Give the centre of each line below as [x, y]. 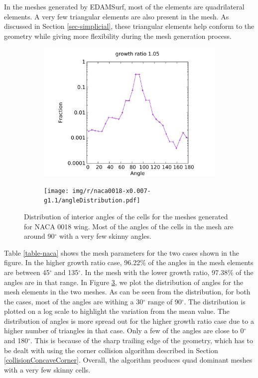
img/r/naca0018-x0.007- [112, 191]
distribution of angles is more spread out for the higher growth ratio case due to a [129, 321]
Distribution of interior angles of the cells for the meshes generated [126, 216]
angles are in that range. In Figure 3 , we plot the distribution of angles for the [124, 282]
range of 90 [165, 301]
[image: [57, 191]
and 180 [16, 340]
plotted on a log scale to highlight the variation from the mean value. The [117, 311]
